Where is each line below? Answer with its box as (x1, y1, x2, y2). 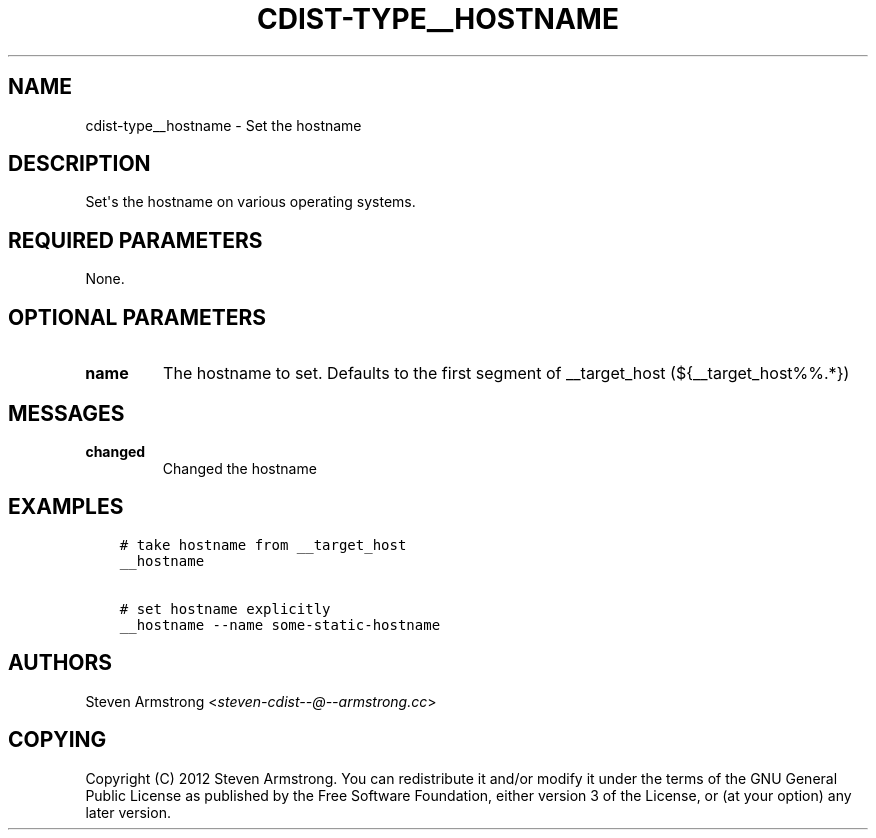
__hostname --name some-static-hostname (119, 616, 441, 633)
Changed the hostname (162, 459, 317, 477)
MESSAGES (8, 400, 125, 426)
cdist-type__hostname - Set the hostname (85, 116, 362, 134)
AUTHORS (8, 650, 113, 676)
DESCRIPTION (8, 151, 151, 177)
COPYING (8, 727, 107, 753)
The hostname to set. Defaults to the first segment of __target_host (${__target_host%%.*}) (163, 363, 850, 384)
